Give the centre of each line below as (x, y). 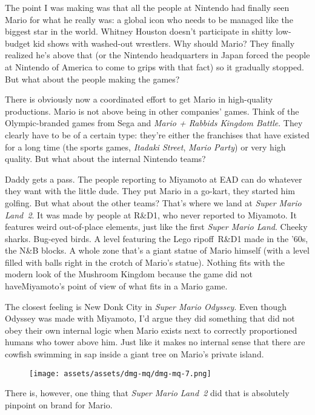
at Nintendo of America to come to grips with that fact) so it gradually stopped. (154, 66)
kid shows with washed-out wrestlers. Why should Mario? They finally (164, 43)
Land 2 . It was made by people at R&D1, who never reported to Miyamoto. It (151, 214)
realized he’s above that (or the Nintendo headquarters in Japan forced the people (157, 55)
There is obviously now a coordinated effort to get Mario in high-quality (139, 99)
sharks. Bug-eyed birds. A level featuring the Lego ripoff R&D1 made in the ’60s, (157, 238)
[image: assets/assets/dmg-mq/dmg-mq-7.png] (120, 373)
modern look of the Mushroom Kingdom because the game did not (129, 274)
